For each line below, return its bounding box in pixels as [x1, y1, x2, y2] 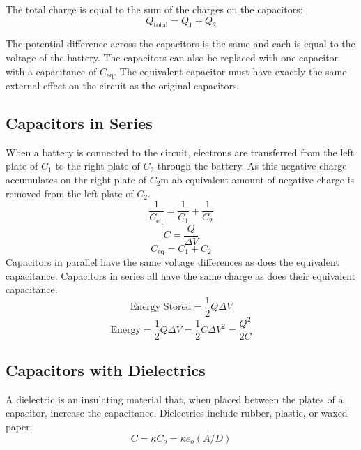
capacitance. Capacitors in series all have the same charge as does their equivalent [6, 268, 356, 283]
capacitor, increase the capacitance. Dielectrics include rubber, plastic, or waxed [6, 405, 348, 420]
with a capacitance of [6, 63, 97, 78]
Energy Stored [130, 302, 192, 313]
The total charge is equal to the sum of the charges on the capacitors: [6, 2, 303, 16]
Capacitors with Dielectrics [6, 359, 206, 381]
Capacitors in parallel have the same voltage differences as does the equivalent [6, 255, 339, 269]
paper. [6, 419, 33, 434]
